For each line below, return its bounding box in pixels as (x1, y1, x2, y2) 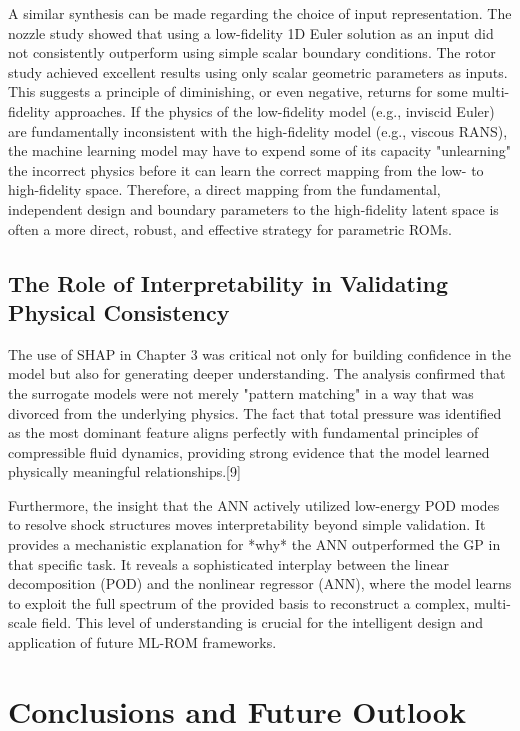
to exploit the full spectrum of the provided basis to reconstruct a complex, (8, 592, 470, 613)
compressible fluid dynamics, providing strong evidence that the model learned (8, 441, 490, 462)
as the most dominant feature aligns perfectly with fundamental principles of (8, 422, 479, 443)
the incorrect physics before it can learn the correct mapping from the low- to (8, 159, 484, 180)
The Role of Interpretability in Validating (8, 267, 448, 298)
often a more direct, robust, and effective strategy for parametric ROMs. (8, 218, 453, 239)
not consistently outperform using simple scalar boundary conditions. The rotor (8, 42, 496, 63)
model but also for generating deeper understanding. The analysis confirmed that (8, 363, 506, 384)
